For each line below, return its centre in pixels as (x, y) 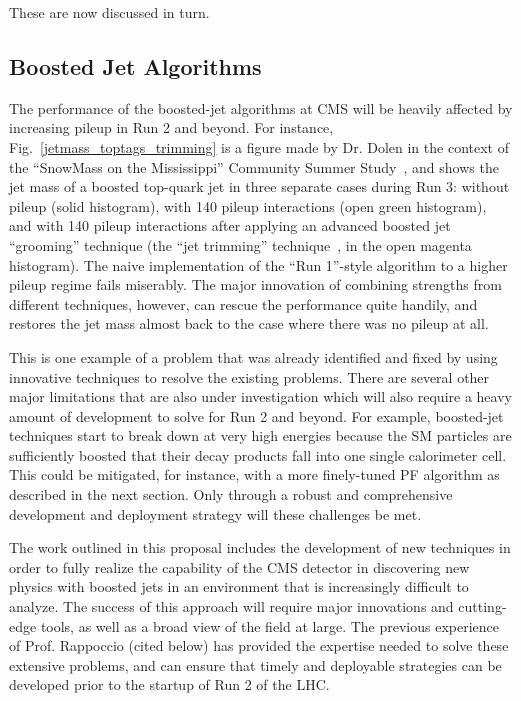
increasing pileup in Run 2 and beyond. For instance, (171, 127)
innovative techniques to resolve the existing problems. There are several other (249, 376)
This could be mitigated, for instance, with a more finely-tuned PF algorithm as (254, 474)
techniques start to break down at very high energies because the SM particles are (260, 435)
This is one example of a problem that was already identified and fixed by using (253, 356)
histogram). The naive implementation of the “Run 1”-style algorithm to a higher (258, 264)
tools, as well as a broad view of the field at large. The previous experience (270, 625)
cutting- (482, 606)
